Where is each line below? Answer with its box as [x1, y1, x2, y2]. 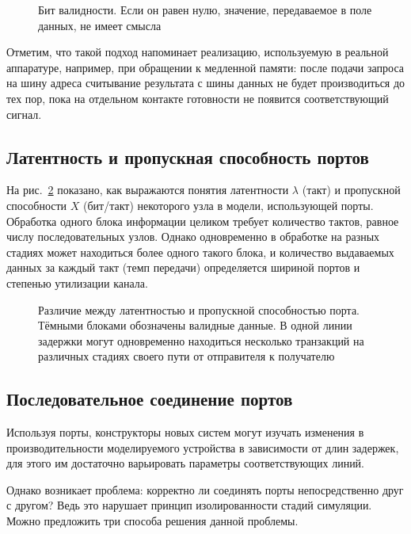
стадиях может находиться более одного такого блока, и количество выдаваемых [6, 243, 394, 260]
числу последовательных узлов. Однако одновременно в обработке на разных [6, 228, 380, 245]
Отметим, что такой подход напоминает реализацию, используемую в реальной [6, 44, 389, 60]
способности [6, 196, 67, 213]
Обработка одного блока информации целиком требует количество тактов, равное [6, 212, 399, 229]
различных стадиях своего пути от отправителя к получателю [38, 348, 335, 364]
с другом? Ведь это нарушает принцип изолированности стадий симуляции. [6, 497, 372, 513]
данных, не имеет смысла [38, 17, 162, 33]
